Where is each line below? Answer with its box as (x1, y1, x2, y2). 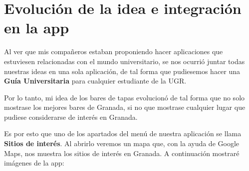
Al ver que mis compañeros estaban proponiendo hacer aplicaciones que (4, 46, 223, 57)
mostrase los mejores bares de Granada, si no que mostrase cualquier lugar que (4, 102, 246, 112)
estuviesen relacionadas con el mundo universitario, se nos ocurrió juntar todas (4, 56, 245, 66)
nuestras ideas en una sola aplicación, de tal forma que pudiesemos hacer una (4, 66, 241, 76)
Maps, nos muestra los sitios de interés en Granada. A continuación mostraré (4, 148, 240, 158)
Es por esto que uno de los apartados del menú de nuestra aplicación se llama (4, 128, 242, 139)
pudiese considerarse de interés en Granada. (4, 111, 138, 122)
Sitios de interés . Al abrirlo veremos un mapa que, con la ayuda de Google (4, 138, 240, 149)
